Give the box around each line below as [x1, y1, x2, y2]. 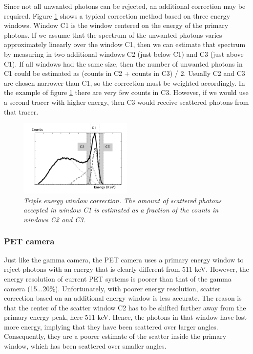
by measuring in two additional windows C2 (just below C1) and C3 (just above [4, 48, 244, 59]
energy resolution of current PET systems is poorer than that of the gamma [4, 273, 232, 283]
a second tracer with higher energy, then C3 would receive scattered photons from [4, 96, 249, 107]
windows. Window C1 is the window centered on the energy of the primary [4, 20, 229, 30]
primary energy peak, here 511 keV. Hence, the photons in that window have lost [4, 312, 247, 322]
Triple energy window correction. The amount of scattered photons [23, 195, 222, 205]
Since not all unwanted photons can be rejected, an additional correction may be [4, 1, 246, 11]
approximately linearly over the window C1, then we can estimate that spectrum [4, 39, 246, 49]
